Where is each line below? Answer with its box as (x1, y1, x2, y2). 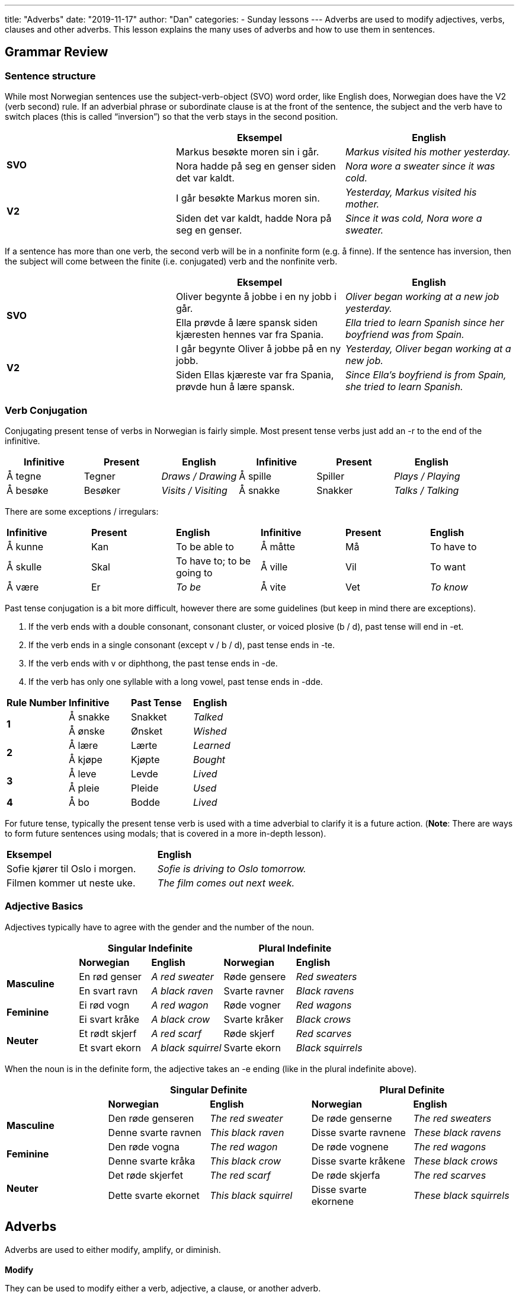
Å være (7, 580, 39, 593)
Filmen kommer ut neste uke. (7, 876, 136, 889)
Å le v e (69, 767, 97, 780)
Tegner (84, 470, 116, 482)
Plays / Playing (393, 470, 460, 482)
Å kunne (7, 540, 44, 553)
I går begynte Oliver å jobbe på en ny (175, 343, 341, 355)
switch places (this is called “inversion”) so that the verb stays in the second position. (5, 111, 338, 122)
